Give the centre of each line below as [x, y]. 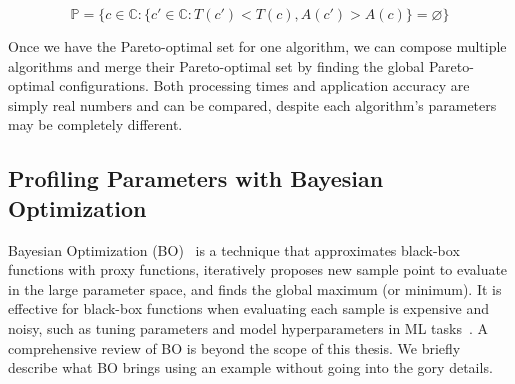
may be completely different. [95, 124]
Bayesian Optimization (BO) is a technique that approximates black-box [234, 249]
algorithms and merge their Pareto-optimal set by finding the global [216, 65]
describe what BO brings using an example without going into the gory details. [250, 367]
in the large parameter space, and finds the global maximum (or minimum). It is [255, 288]
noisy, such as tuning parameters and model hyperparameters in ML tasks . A [248, 327]
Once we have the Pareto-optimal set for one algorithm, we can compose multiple [257, 46]
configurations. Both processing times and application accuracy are [264, 85]
